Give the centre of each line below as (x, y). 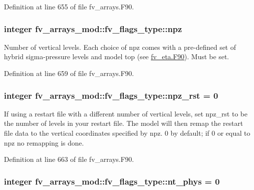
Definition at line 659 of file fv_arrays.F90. (69, 73)
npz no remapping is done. (44, 142)
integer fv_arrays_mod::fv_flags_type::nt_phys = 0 (112, 181)
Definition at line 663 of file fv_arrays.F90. (69, 159)
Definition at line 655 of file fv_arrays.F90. (69, 6)
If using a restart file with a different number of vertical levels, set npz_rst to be (126, 113)
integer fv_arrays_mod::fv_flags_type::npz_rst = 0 (111, 95)
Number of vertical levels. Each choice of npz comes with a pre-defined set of (120, 47)
